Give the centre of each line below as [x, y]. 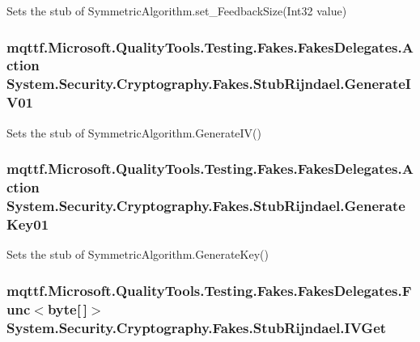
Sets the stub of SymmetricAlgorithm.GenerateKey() [138, 254]
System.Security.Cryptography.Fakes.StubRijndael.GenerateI [209, 84]
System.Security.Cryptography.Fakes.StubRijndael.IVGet [197, 327]
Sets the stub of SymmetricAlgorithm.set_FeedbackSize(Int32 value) [177, 11]
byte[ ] [67, 308]
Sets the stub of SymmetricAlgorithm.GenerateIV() [134, 132]
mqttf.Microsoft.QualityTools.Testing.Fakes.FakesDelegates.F [209, 290]
